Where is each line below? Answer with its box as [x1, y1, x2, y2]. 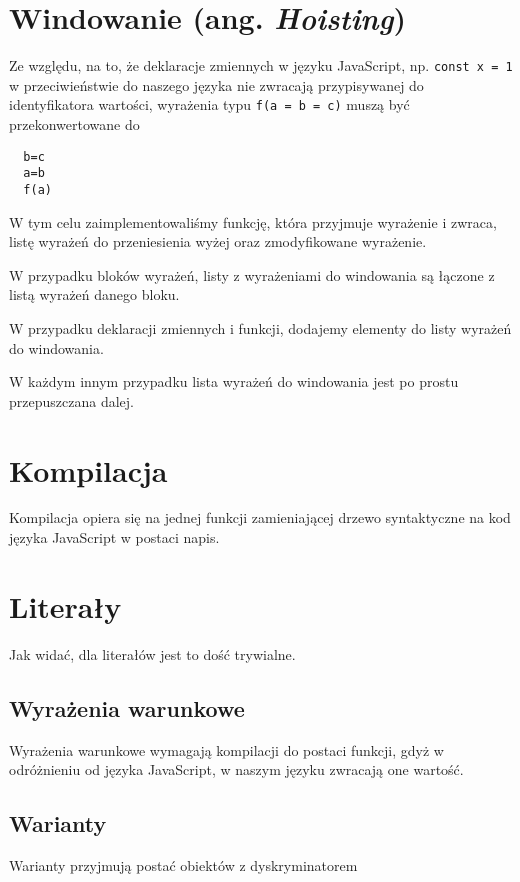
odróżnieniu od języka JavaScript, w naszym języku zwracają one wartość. [9, 759, 464, 780]
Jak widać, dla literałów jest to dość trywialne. [9, 643, 296, 664]
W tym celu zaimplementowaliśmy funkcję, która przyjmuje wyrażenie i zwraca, [9, 211, 497, 232]
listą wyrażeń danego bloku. [9, 284, 180, 305]
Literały [9, 585, 122, 626]
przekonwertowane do [9, 114, 140, 135]
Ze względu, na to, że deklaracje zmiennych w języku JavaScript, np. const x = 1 [9, 55, 513, 76]
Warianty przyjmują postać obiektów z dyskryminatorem [9, 854, 358, 875]
